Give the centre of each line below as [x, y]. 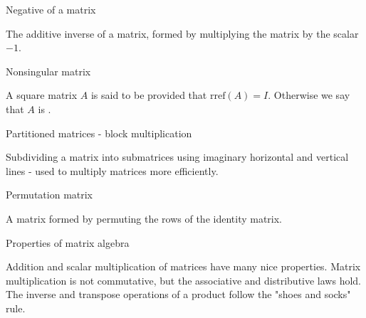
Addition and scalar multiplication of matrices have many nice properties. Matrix [183, 266]
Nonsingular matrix [48, 71]
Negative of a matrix [51, 9]
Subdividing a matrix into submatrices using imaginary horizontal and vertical [177, 157]
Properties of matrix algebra [68, 242]
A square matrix [42, 95]
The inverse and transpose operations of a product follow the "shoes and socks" [178, 294]
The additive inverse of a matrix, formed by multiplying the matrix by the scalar [182, 33]
